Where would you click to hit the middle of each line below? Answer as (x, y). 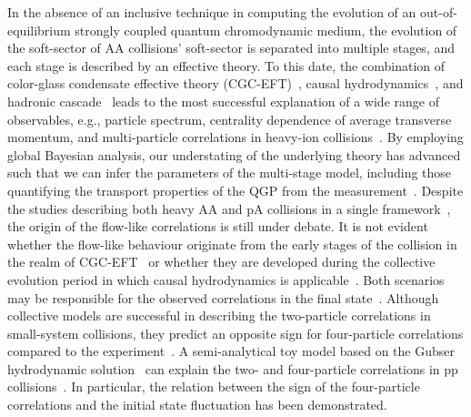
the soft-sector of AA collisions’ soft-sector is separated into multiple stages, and (231, 48)
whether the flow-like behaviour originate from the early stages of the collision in (232, 244)
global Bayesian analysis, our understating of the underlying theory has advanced (234, 154)
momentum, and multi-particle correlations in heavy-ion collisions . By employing (235, 137)
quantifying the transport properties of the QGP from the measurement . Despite (235, 190)
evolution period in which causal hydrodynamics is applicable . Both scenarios (226, 279)
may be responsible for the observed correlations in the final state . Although (223, 297)
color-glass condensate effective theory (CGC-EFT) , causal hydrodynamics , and (235, 83)
